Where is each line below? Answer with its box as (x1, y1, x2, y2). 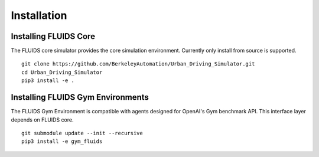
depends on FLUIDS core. (11, 116, 74, 123)
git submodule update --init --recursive (21, 130, 143, 136)
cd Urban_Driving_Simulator (21, 68, 103, 76)
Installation (11, 9, 67, 22)
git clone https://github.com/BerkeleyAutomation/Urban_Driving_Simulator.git (21, 61, 255, 67)
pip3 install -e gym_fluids (21, 138, 103, 145)
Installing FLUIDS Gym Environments (11, 92, 149, 103)
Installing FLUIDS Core (11, 31, 96, 41)
